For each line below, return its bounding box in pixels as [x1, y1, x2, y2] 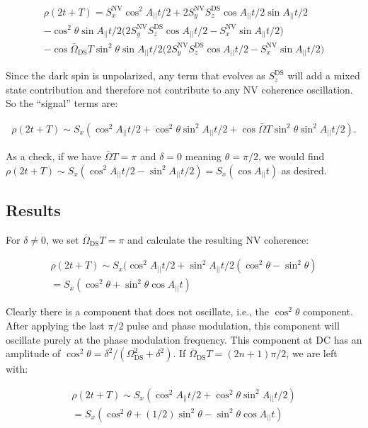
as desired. [281, 162, 327, 177]
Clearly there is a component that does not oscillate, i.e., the [6, 304, 270, 319]
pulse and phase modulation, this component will [127, 318, 340, 332]
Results [6, 198, 61, 220]
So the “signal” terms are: [6, 96, 118, 111]
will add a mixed [287, 68, 360, 83]
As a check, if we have [6, 148, 101, 163]
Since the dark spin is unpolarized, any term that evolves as [6, 68, 265, 83]
